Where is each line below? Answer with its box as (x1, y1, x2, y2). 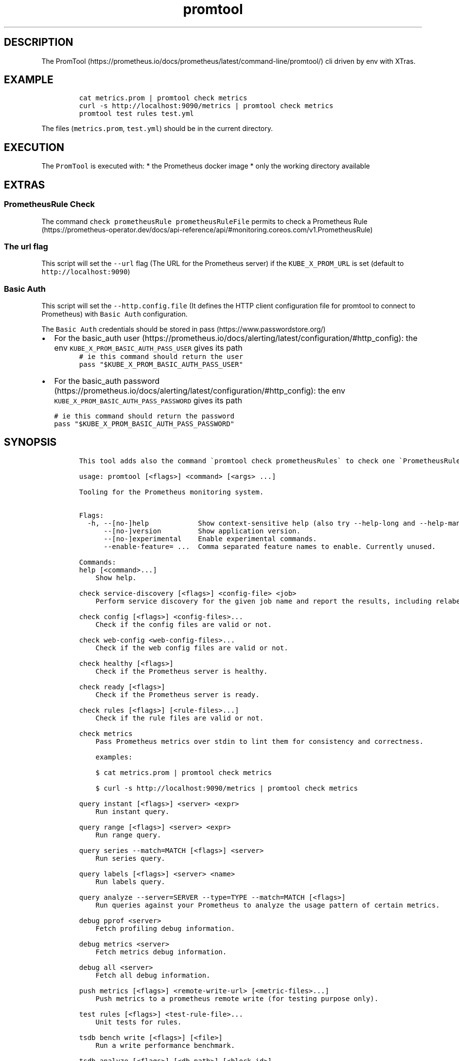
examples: (95, 753, 133, 761)
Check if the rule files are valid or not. (95, 714, 264, 722)
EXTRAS (4, 178, 45, 191)
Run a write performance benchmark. (95, 1041, 235, 1049)
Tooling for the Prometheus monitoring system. (79, 488, 264, 496)
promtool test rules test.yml (79, 110, 194, 118)
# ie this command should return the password (54, 412, 235, 420)
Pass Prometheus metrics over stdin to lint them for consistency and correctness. (95, 737, 424, 745)
